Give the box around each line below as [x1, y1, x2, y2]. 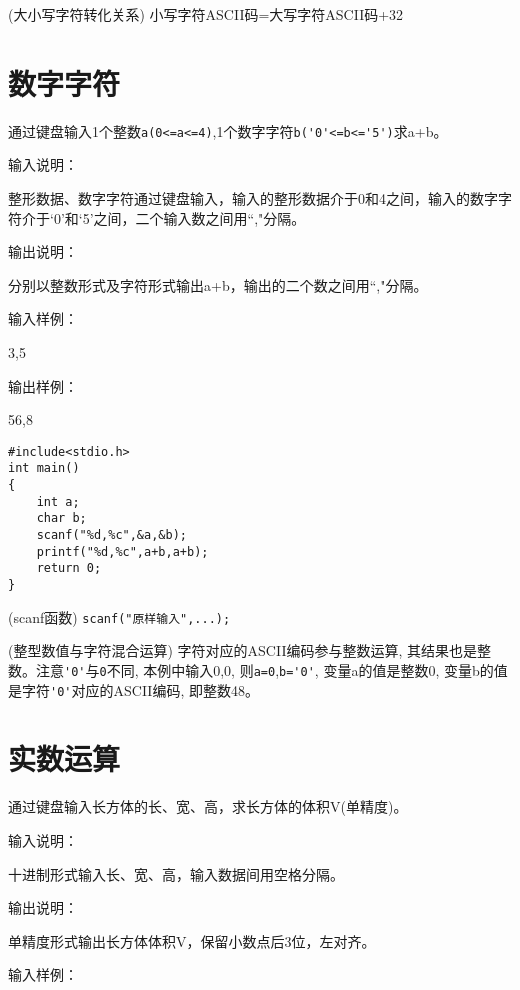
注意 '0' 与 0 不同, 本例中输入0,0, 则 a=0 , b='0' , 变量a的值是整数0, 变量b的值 [35, 659, 508, 680]
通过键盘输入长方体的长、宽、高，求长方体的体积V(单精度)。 [8, 796, 408, 817]
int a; [36, 494, 80, 509]
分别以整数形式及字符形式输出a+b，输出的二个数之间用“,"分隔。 [8, 274, 428, 295]
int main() [8, 461, 80, 476]
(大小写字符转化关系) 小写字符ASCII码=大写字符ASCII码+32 [8, 4, 404, 24]
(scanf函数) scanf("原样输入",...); [8, 606, 231, 627]
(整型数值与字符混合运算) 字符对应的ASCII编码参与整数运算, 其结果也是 [8, 640, 477, 661]
